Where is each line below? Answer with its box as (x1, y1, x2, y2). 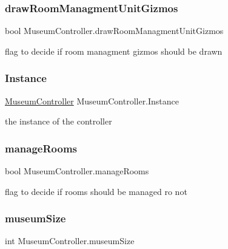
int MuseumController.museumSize (5, 234, 135, 247)
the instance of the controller (5, 115, 112, 128)
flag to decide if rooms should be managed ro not (5, 185, 187, 197)
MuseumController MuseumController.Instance (5, 94, 179, 107)
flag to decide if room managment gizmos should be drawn (5, 44, 223, 57)
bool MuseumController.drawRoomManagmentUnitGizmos (5, 24, 224, 37)
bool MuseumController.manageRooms (5, 165, 149, 177)
